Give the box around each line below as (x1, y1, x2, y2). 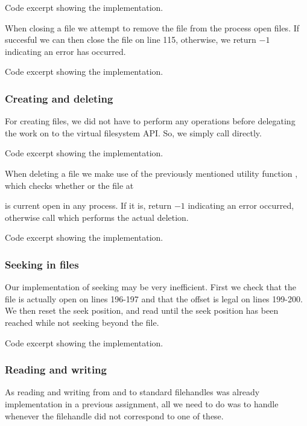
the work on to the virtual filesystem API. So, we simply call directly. (5, 126, 262, 139)
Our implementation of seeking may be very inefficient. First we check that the (5, 281, 297, 293)
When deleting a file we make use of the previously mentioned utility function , (5, 167, 298, 179)
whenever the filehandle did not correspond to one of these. (5, 409, 224, 422)
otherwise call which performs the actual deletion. (5, 211, 189, 223)
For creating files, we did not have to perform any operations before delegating (5, 115, 296, 127)
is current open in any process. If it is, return (5, 199, 172, 212)
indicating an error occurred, (188, 199, 294, 212)
